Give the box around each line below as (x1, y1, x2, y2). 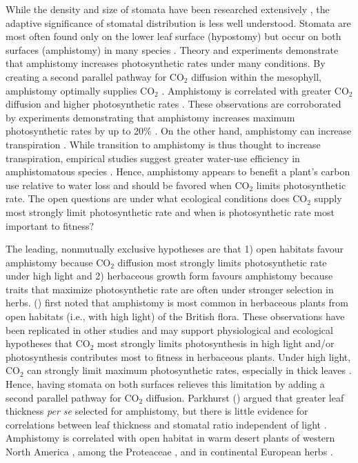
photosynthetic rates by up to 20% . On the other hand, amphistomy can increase (6, 124, 352, 138)
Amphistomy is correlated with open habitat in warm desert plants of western (6, 431, 335, 445)
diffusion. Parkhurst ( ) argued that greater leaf (146, 390, 344, 404)
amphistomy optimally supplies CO (6, 83, 155, 97)
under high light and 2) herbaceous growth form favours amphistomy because (6, 268, 333, 283)
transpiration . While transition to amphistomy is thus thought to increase (6, 137, 321, 151)
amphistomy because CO (6, 255, 111, 269)
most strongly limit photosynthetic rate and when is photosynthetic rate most (6, 204, 335, 219)
